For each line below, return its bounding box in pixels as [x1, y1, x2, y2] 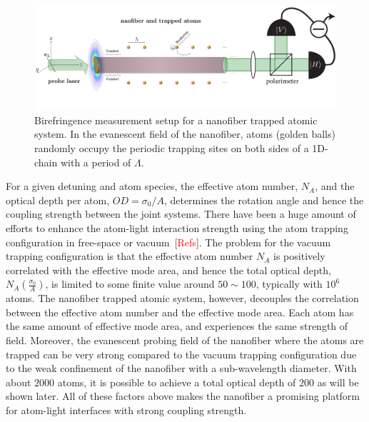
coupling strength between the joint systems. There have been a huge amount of [6, 206, 356, 221]
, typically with [256, 276, 323, 291]
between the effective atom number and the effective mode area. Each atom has [6, 304, 354, 319]
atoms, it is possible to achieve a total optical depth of [57, 374, 296, 389]
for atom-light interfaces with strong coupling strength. [6, 403, 247, 418]
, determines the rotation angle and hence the [163, 192, 364, 207]
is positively [273, 248, 325, 263]
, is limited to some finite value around [45, 276, 215, 291]
